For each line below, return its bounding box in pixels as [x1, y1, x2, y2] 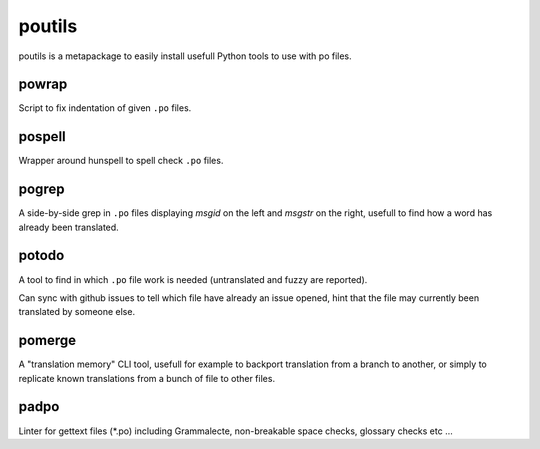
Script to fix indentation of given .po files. [18, 102, 192, 114]
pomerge [18, 332, 77, 349]
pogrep [18, 181, 65, 198]
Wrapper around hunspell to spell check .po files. [18, 155, 224, 167]
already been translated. [18, 221, 119, 233]
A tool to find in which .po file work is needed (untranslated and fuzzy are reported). [18, 273, 368, 285]
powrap [18, 76, 68, 93]
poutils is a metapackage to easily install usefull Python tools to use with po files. [18, 50, 352, 62]
